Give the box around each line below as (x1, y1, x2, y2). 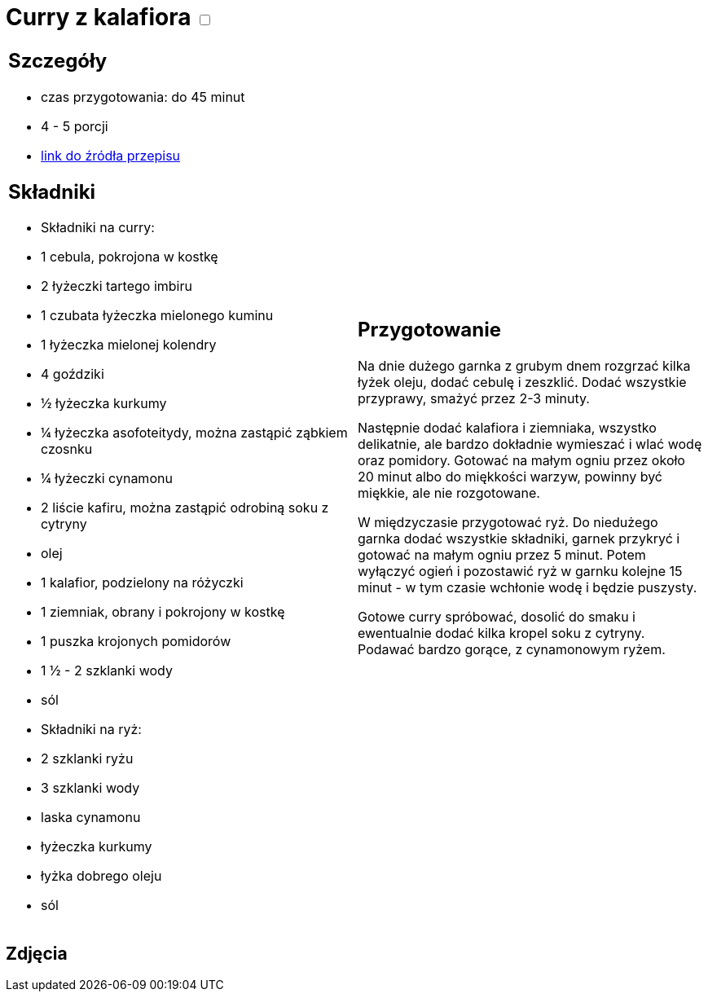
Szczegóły (8, 48, 108, 73)
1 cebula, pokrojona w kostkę (41, 248, 218, 266)
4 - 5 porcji (41, 117, 108, 134)
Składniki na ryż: (41, 721, 142, 738)
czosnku (41, 441, 93, 458)
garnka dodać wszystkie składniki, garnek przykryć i (358, 530, 680, 547)
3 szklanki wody (41, 780, 140, 797)
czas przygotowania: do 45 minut (41, 88, 245, 105)
